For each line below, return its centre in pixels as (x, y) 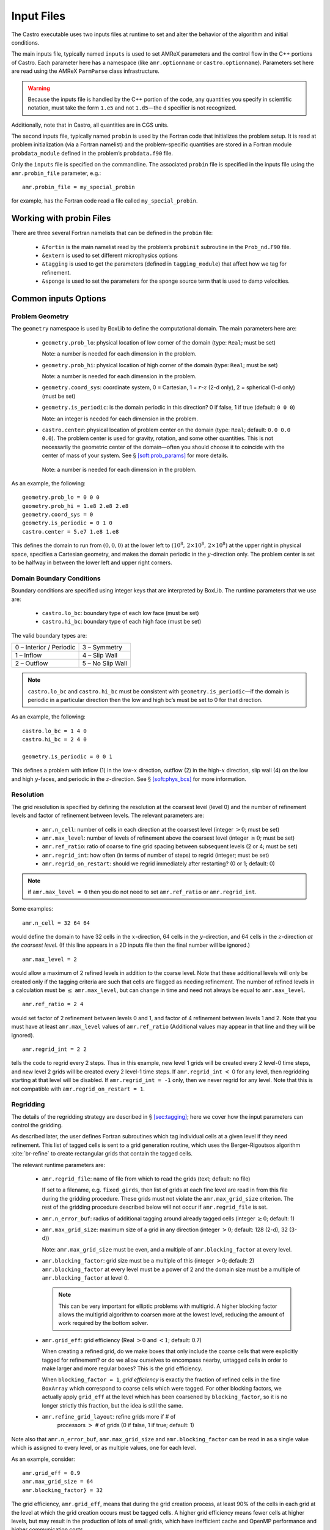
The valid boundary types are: (49, 635)
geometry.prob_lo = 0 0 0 (61, 498)
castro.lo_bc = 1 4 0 (54, 731)
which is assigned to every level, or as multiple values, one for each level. (104, 1448)
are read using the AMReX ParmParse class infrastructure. (86, 71)
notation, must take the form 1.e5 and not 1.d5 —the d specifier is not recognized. (132, 108)
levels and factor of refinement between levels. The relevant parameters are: (108, 815)
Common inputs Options (59, 299)
